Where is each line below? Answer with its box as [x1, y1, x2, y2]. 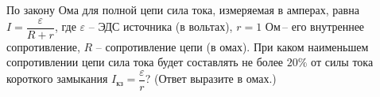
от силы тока [311, 54, 374, 70]
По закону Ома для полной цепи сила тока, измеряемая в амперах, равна [6, 2, 359, 17]
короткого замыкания [6, 70, 108, 87]
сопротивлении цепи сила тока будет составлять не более [6, 54, 284, 70]
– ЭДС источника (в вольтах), [88, 18, 233, 35]
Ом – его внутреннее [265, 18, 365, 35]
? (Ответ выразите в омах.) [145, 70, 277, 87]
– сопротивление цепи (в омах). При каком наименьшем [95, 38, 369, 54]
